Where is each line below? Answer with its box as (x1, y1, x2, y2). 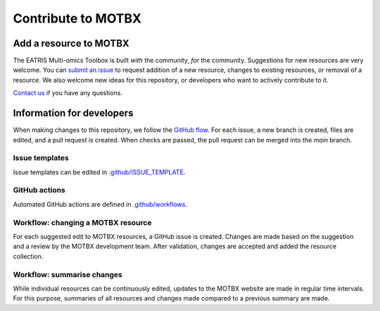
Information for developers (13, 107, 134, 119)
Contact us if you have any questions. (13, 89, 123, 97)
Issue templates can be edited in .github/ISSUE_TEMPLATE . (13, 168, 186, 176)
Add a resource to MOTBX (13, 37, 129, 49)
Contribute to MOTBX (13, 11, 142, 26)
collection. (13, 252, 44, 260)
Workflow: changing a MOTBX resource (13, 217, 152, 227)
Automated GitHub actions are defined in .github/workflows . (13, 200, 188, 208)
